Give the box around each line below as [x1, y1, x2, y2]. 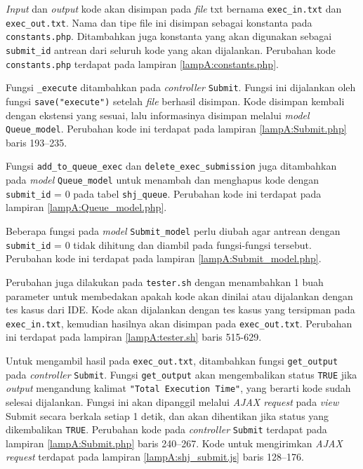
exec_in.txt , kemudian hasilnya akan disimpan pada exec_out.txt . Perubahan [6, 315, 352, 330]
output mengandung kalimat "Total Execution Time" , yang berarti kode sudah [6, 381, 351, 395]
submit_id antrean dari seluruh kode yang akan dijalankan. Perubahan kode [6, 42, 336, 57]
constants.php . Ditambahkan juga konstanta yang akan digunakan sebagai [6, 29, 332, 43]
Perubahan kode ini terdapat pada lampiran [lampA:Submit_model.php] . [6, 251, 322, 266]
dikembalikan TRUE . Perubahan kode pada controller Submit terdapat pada [6, 422, 327, 437]
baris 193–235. [6, 135, 67, 149]
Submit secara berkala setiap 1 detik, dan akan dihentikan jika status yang [6, 408, 329, 423]
